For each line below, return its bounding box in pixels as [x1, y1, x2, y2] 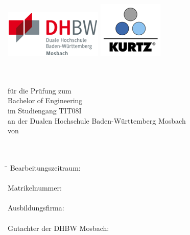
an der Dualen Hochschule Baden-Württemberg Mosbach [8, 115, 186, 126]
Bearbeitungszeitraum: [10, 162, 81, 173]
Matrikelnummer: [8, 182, 62, 193]
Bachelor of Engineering [8, 95, 83, 106]
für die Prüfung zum [8, 85, 72, 96]
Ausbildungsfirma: [8, 202, 64, 213]
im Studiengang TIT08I [8, 105, 82, 115]
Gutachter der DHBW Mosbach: [8, 222, 109, 233]
